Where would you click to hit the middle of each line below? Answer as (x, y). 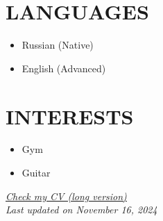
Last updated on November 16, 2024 (81, 210)
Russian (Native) (58, 45)
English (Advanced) (64, 68)
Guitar (36, 173)
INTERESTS (70, 116)
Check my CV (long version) (66, 196)
